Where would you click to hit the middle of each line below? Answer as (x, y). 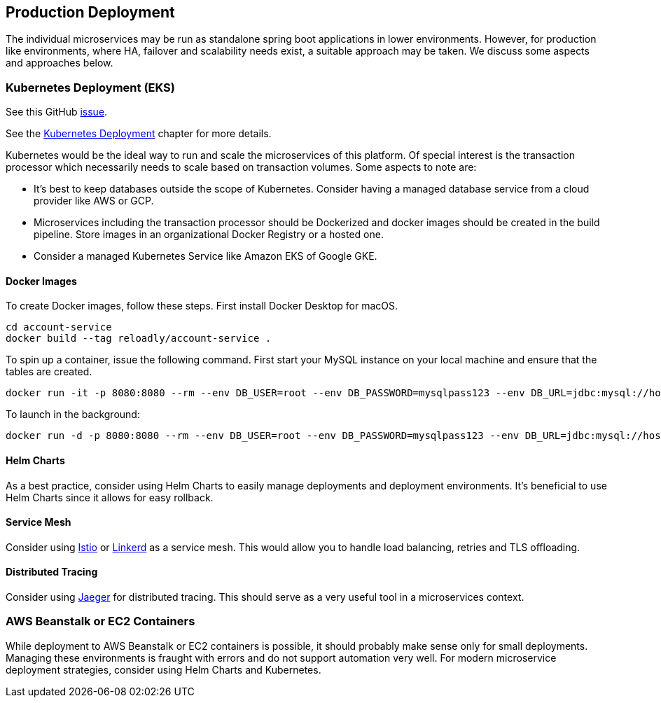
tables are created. (49, 372)
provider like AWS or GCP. (94, 201)
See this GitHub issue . (57, 112)
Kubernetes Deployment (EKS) (90, 87)
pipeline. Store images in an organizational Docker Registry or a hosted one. (209, 235)
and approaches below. (60, 63)
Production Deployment (90, 12)
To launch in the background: (73, 415)
